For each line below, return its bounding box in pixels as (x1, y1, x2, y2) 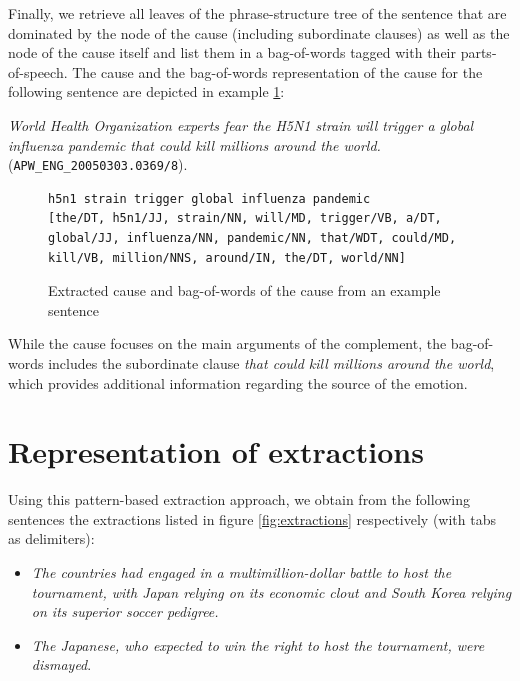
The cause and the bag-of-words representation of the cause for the (72, 61, 483, 82)
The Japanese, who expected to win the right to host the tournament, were (31, 634, 485, 655)
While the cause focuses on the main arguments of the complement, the (8, 333, 447, 354)
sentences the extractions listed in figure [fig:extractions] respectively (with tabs (8, 508, 496, 529)
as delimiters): (8, 528, 95, 549)
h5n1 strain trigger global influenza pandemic (48, 191, 371, 206)
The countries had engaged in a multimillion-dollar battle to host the (31, 562, 452, 583)
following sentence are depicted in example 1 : (8, 81, 285, 102)
